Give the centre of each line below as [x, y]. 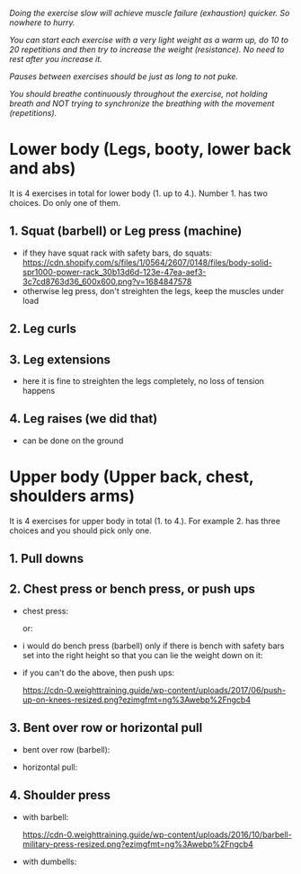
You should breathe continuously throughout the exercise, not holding [138, 94]
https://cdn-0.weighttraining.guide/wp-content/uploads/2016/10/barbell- [157, 834]
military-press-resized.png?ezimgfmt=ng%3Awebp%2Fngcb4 [138, 843]
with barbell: [45, 816]
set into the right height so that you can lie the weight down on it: [142, 655]
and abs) [43, 169]
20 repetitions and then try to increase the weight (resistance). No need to [147, 49]
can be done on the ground [73, 441]
